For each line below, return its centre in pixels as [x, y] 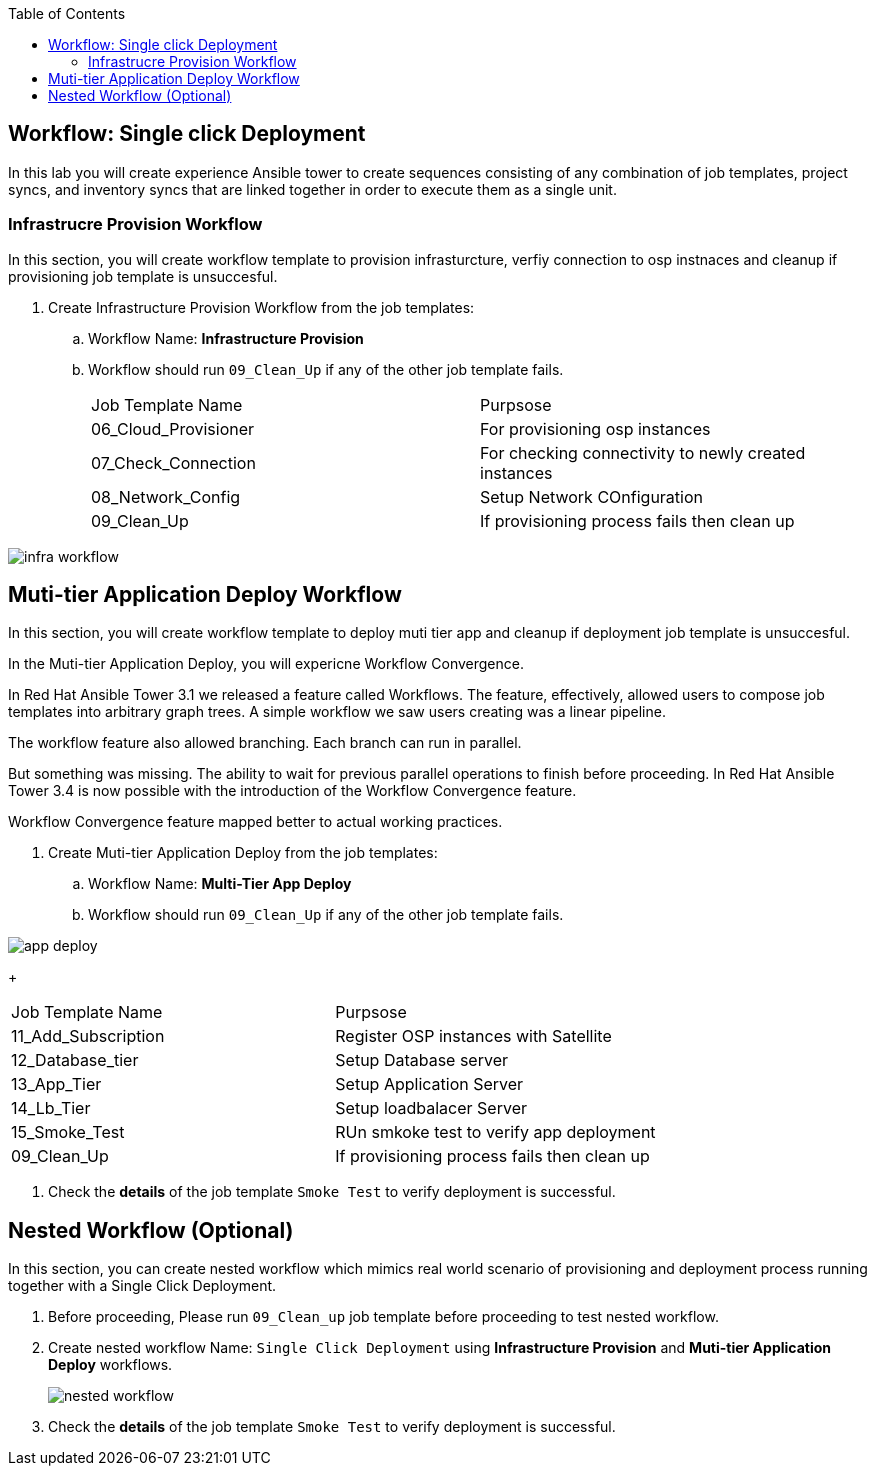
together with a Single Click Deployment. [142, 1286]
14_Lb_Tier [51, 1108]
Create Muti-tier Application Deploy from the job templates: [243, 853]
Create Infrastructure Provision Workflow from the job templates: [261, 307]
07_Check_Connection [173, 462]
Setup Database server [421, 1060]
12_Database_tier [75, 1060]
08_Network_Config [166, 496]
